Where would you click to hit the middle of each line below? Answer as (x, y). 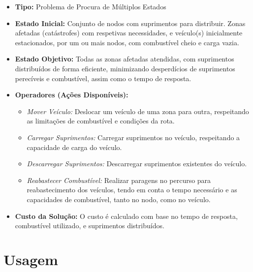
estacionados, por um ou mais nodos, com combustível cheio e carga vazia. (127, 42)
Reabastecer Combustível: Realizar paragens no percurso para (119, 180)
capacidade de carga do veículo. (74, 147)
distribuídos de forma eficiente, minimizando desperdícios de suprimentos (125, 68)
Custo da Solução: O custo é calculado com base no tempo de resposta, (126, 216)
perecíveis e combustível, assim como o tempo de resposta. (103, 78)
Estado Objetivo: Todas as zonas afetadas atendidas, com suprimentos (125, 59)
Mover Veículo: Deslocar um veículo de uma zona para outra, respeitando (138, 111)
